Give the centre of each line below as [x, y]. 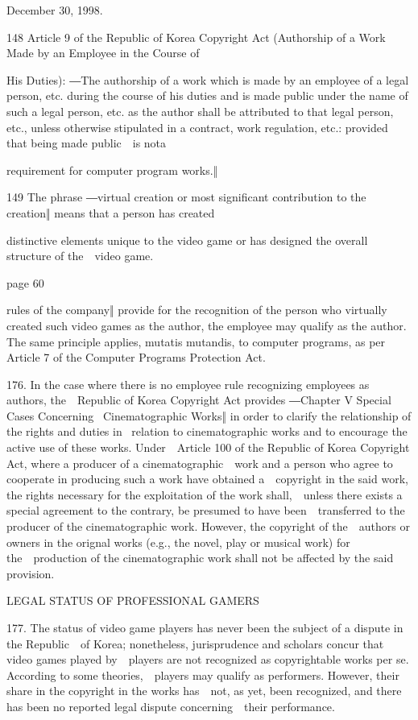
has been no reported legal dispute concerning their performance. [171, 706]
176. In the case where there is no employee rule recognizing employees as [188, 384]
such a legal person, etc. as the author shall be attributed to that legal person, [200, 111]
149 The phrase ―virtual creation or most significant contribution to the [186, 197]
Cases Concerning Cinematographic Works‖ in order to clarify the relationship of [209, 415]
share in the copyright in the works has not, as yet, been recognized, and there [204, 691]
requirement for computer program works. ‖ [112, 170]
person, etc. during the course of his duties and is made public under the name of [207, 95]
